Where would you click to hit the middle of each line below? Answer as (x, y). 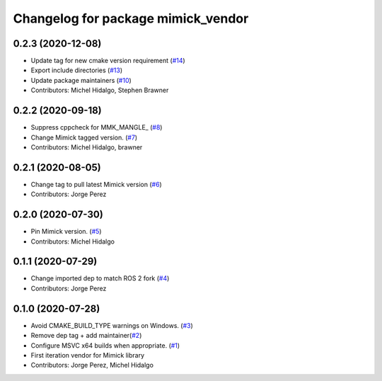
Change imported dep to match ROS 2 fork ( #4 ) (100, 278)
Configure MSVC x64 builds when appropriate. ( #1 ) (105, 345)
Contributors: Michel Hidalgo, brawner (87, 147)
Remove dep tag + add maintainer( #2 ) (86, 336)
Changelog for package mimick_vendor (131, 18)
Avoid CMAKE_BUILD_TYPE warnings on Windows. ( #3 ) (112, 325)
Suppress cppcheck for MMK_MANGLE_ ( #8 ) (97, 127)
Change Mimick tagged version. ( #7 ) (84, 137)
